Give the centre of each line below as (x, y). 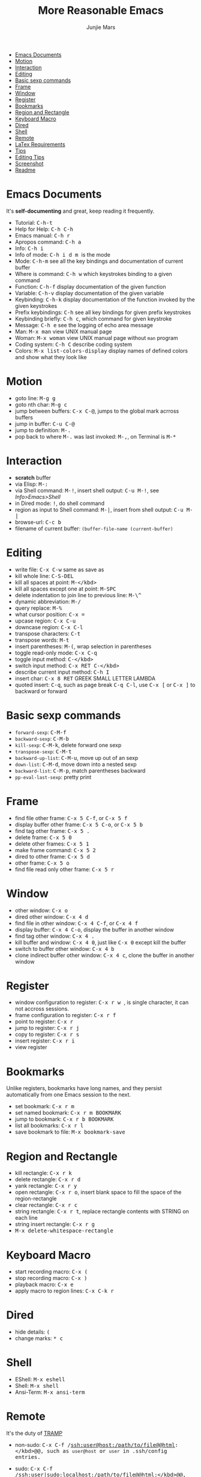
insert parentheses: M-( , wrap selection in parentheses (83, 646)
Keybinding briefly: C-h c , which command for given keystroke (93, 318)
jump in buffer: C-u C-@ (45, 424)
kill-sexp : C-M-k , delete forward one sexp (68, 745)
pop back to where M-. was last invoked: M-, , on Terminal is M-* (95, 436)
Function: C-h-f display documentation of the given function (90, 286)
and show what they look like (51, 357)
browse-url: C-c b (38, 522)
